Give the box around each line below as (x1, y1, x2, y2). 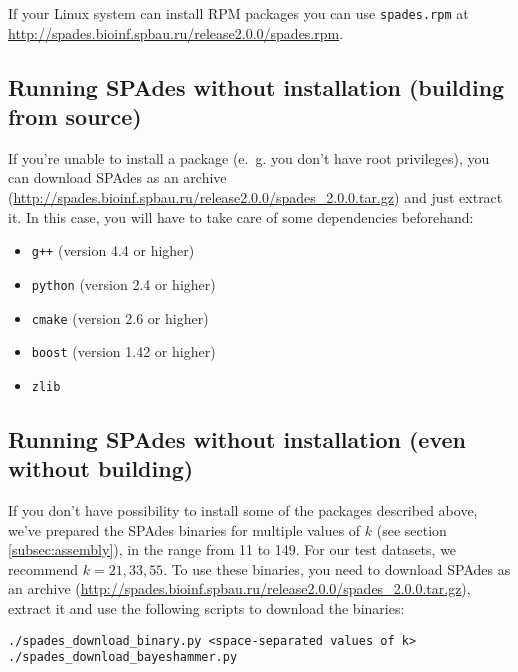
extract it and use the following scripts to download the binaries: (8, 598, 405, 619)
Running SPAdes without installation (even (8, 423, 466, 454)
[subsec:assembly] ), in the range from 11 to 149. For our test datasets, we (8, 539, 457, 560)
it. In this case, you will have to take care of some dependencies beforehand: (8, 206, 474, 227)
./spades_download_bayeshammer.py (8, 650, 238, 665)
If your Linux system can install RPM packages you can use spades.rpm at (8, 3, 469, 23)
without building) (8, 453, 194, 484)
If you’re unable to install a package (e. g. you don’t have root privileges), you (8, 147, 490, 168)
